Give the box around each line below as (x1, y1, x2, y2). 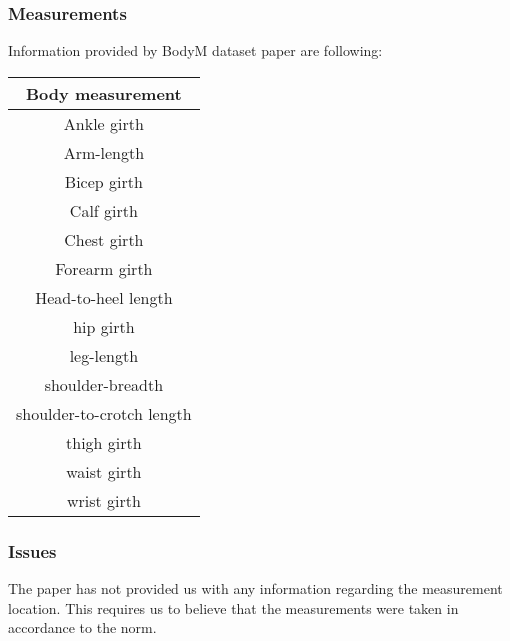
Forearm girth (55, 256, 153, 280)
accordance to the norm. (8, 617, 157, 638)
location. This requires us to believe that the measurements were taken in (8, 597, 459, 618)
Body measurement (26, 81, 182, 105)
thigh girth (66, 430, 142, 454)
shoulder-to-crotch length (16, 401, 192, 425)
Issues (8, 538, 57, 563)
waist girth (66, 459, 142, 483)
